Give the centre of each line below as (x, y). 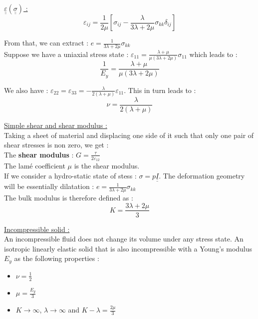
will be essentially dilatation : (49, 186)
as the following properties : (57, 258)
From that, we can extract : (46, 42)
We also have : (26, 90)
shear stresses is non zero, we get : (56, 145)
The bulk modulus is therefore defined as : (69, 197)
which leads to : (213, 54)
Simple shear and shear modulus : (56, 125)
